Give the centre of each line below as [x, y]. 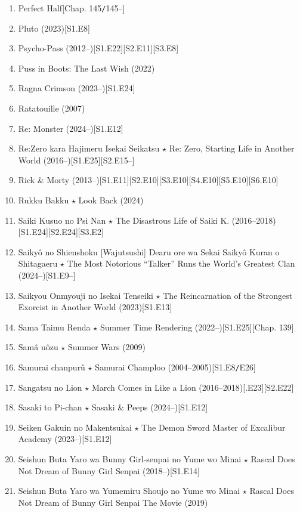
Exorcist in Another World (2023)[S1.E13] [95, 307]
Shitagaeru [38, 263]
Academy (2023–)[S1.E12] [65, 439]
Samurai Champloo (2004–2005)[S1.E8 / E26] [176, 367]
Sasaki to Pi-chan [50, 407]
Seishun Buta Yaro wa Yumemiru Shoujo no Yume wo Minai [129, 491]
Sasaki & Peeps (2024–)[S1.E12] [150, 407]
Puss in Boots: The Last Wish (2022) [86, 68]
